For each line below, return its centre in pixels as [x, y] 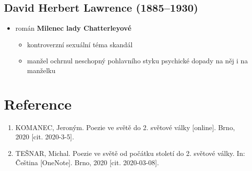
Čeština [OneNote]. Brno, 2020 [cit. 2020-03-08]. [87, 162]
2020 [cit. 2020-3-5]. [45, 137]
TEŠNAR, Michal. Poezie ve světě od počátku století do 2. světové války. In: [130, 153]
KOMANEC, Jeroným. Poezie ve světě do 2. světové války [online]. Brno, [125, 127]
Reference [38, 104]
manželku [41, 70]
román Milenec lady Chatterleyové [73, 28]
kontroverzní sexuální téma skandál [80, 44]
